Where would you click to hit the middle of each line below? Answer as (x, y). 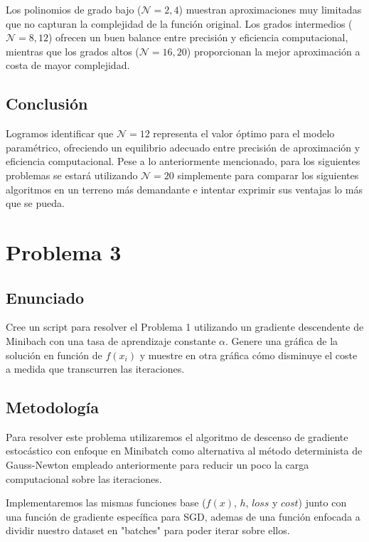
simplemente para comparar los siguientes (268, 175)
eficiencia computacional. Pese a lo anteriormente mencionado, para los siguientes (183, 161)
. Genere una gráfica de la (282, 340)
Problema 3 (64, 251)
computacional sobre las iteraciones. (84, 478)
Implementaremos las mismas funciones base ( (106, 503)
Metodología (52, 407)
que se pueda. (35, 203)
